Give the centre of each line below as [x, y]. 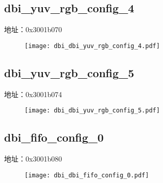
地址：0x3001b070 [33, 29]
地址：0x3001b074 [33, 94]
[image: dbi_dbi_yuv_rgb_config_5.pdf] [92, 111]
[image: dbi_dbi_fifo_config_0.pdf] [87, 175]
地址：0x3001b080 [33, 159]
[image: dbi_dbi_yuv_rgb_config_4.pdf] [92, 46]
